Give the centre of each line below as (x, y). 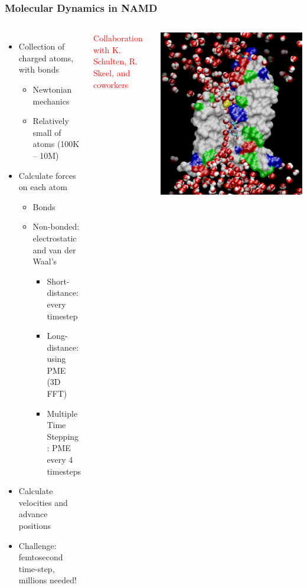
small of (47, 132)
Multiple (62, 413)
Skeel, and (112, 73)
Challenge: (37, 545)
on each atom (43, 187)
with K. (107, 49)
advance (33, 514)
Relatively (51, 121)
